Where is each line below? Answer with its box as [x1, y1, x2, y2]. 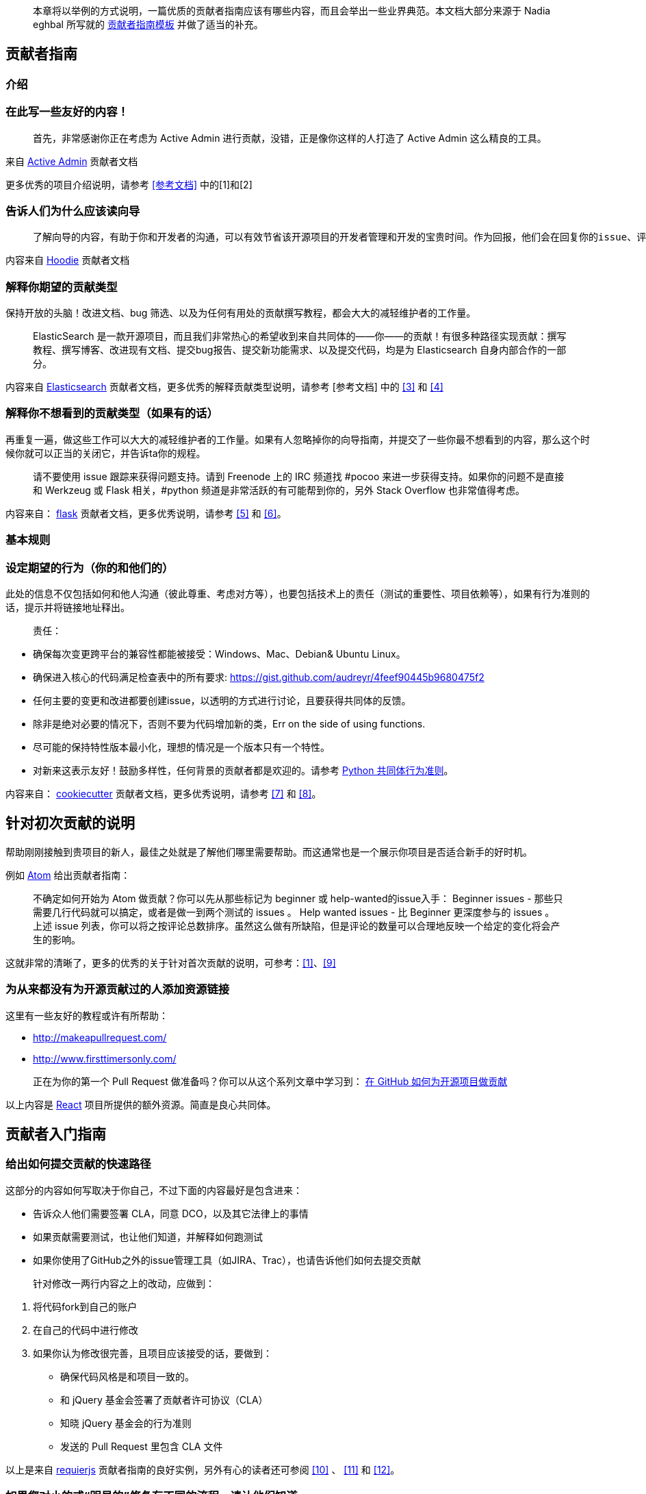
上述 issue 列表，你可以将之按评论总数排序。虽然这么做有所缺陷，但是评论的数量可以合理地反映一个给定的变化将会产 [33, 919, 560, 932]
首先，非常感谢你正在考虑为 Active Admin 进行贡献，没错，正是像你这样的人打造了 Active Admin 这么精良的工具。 [33, 132, 547, 144]
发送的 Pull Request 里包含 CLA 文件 [60, 1440, 223, 1452]
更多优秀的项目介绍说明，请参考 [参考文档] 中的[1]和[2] [5, 178, 253, 190]
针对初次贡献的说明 [5, 814, 135, 832]
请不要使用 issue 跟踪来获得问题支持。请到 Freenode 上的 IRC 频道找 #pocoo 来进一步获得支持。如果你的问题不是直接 [33, 470, 565, 482]
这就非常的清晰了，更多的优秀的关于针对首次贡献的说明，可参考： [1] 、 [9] [5, 956, 336, 969]
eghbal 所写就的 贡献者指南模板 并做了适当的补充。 [33, 18, 263, 30]
